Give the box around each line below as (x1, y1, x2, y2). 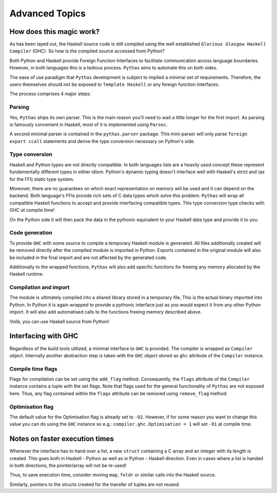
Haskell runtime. (9, 271, 44, 277)
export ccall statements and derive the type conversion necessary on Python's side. (9, 138, 195, 144)
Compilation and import (9, 284, 70, 291)
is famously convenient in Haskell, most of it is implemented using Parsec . (9, 121, 168, 127)
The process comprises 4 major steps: (9, 90, 91, 97)
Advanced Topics (9, 8, 86, 19)
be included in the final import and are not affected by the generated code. (9, 254, 168, 261)
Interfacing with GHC (9, 332, 78, 340)
